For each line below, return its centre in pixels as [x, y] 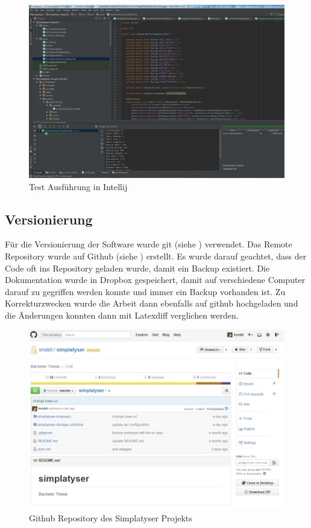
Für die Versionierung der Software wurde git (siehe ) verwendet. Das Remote [149, 244]
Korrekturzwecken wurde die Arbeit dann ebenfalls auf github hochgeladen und [152, 303]
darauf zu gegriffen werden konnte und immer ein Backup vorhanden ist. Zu [145, 291]
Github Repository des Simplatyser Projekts [111, 517]
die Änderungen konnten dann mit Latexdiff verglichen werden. [122, 315]
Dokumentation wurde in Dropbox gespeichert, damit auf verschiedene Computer [155, 280]
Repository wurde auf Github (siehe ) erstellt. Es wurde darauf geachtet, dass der [156, 256]
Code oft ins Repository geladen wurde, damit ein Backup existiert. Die [137, 268]
